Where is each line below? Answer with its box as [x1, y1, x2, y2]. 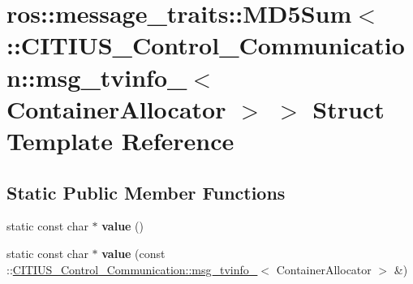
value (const [101, 244, 166, 261]
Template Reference [6, 123, 234, 157]
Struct [312, 92, 385, 125]
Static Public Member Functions [6, 179, 286, 204]
